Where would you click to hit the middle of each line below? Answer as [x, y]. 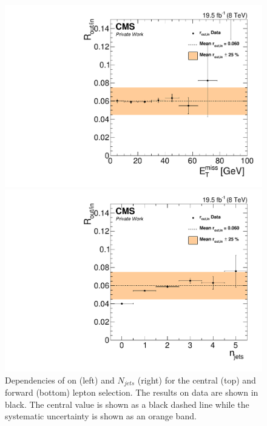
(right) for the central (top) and [197, 380]
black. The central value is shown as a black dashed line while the [127, 404]
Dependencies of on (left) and [60, 380]
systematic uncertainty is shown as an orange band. [101, 416]
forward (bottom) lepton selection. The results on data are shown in [132, 392]
